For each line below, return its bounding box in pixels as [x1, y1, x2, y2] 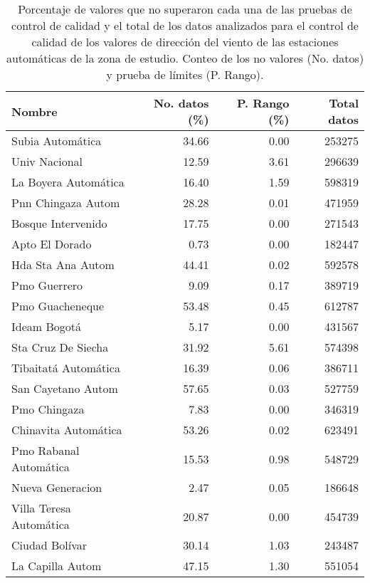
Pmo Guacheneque [11, 298, 105, 314]
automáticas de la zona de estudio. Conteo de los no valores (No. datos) [6, 50, 364, 66]
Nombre [11, 103, 58, 120]
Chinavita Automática [11, 421, 122, 438]
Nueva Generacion [11, 479, 102, 495]
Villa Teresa [11, 500, 71, 516]
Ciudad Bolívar [11, 537, 88, 553]
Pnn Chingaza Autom [11, 194, 120, 211]
